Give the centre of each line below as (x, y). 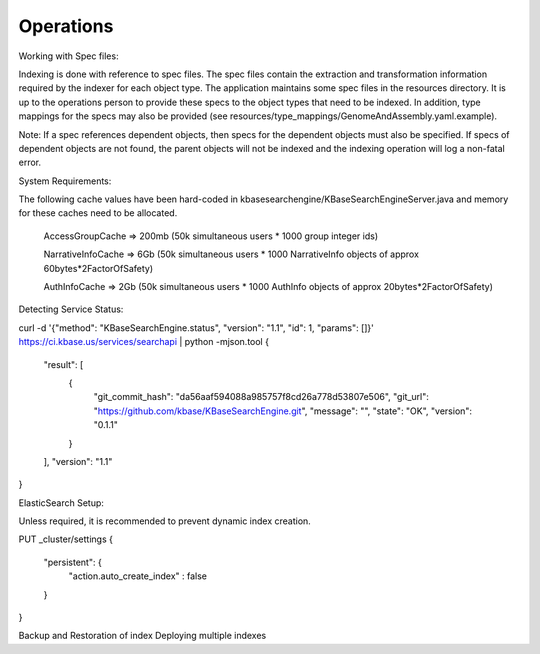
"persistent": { (72, 562)
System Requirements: (65, 181)
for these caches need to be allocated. (98, 213)
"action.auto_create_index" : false (137, 576)
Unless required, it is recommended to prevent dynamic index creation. (165, 521)
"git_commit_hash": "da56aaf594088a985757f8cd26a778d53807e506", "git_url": (261, 397)
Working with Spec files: (68, 56)
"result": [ (63, 364)
